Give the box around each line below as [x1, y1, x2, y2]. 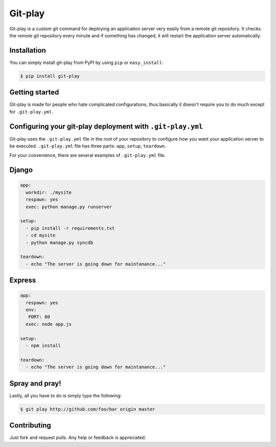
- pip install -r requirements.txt [26, 225, 115, 231]
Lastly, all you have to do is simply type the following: [9, 392, 122, 398]
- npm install [26, 343, 61, 349]
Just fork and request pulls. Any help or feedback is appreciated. [9, 435, 146, 441]
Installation [9, 46, 46, 55]
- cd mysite [26, 233, 56, 238]
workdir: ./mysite [26, 189, 72, 195]
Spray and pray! [9, 379, 61, 388]
